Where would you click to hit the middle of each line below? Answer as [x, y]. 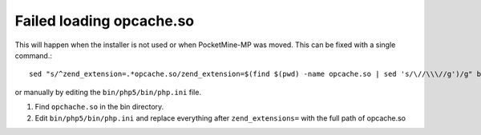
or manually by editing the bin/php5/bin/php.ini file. [108, 92]
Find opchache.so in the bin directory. [99, 107]
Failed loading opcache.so [105, 21]
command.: [33, 55]
